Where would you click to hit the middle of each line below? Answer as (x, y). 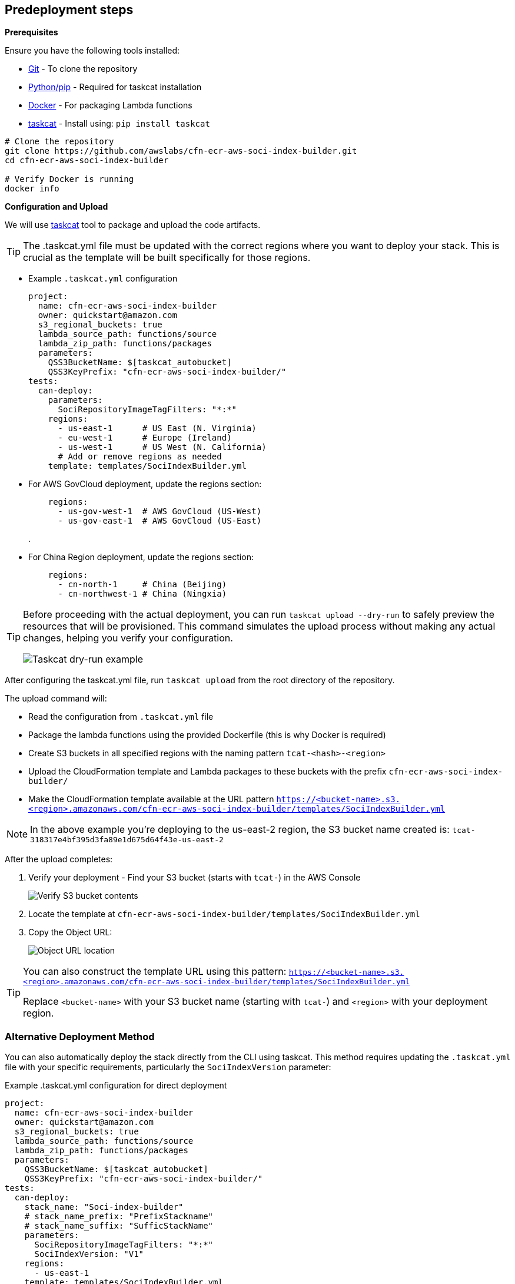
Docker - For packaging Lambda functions (110, 105)
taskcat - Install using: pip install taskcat (119, 124)
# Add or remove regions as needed (140, 457)
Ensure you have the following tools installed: (92, 51)
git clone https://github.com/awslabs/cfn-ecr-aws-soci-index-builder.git (181, 151)
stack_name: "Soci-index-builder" (104, 1207)
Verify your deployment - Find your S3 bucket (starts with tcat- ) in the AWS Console (195, 878)
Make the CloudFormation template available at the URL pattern (151, 799)
